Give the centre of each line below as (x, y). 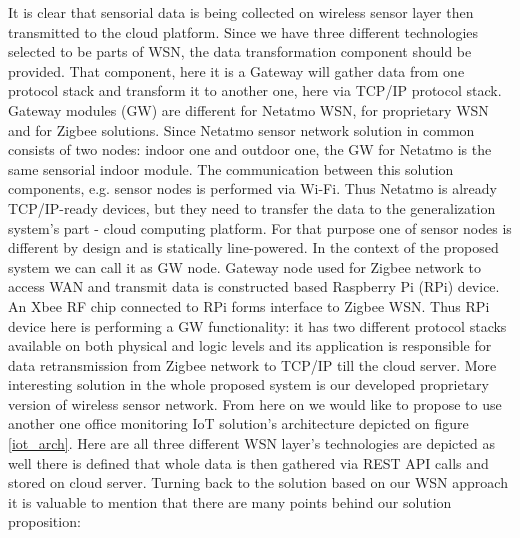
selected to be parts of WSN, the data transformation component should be (240, 51)
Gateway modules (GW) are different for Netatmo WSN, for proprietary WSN (248, 109)
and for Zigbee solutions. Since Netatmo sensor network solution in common (241, 129)
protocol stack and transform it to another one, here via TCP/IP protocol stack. (255, 90)
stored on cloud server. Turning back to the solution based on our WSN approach (258, 482)
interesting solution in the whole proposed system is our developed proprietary (248, 384)
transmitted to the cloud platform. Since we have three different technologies (243, 31)
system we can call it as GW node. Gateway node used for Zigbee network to (245, 266)
